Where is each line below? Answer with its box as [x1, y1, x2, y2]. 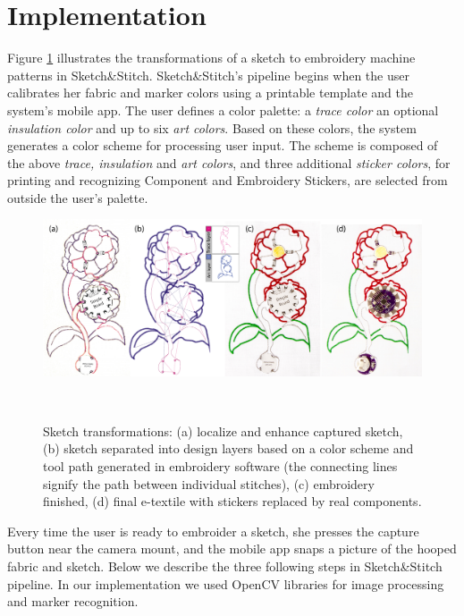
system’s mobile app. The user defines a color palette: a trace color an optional [7, 100, 439, 119]
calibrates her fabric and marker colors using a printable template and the [7, 83, 413, 102]
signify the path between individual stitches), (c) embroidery [43, 474, 375, 493]
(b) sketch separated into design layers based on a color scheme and [43, 439, 414, 458]
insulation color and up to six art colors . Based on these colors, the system [7, 118, 417, 137]
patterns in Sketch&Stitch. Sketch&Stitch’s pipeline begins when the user [7, 65, 409, 84]
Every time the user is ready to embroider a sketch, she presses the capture [7, 521, 419, 540]
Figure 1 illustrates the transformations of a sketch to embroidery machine [7, 48, 416, 67]
